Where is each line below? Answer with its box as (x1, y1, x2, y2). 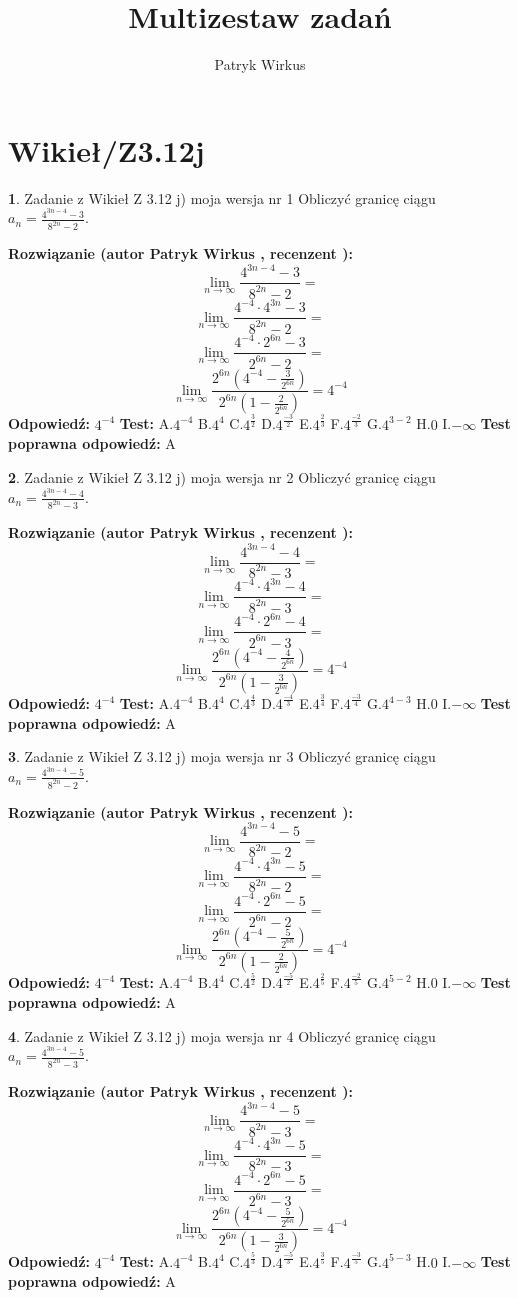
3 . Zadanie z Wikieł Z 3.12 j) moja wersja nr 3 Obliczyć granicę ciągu (8, 746, 436, 767)
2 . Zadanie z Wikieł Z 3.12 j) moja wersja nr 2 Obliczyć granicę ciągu (8, 466, 436, 487)
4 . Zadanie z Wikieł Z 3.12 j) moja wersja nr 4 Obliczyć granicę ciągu (8, 1025, 436, 1046)
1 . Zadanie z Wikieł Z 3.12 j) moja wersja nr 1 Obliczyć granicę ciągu (8, 187, 436, 208)
